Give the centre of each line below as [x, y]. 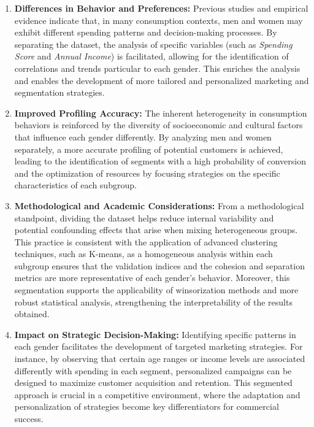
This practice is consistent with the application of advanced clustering [146, 241]
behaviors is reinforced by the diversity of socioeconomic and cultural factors [159, 125]
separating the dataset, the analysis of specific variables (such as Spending [153, 44]
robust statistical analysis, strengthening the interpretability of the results [153, 302]
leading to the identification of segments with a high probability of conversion [160, 161]
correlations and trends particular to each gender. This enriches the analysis [157, 68]
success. [29, 418]
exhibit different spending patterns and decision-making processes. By [146, 32]
